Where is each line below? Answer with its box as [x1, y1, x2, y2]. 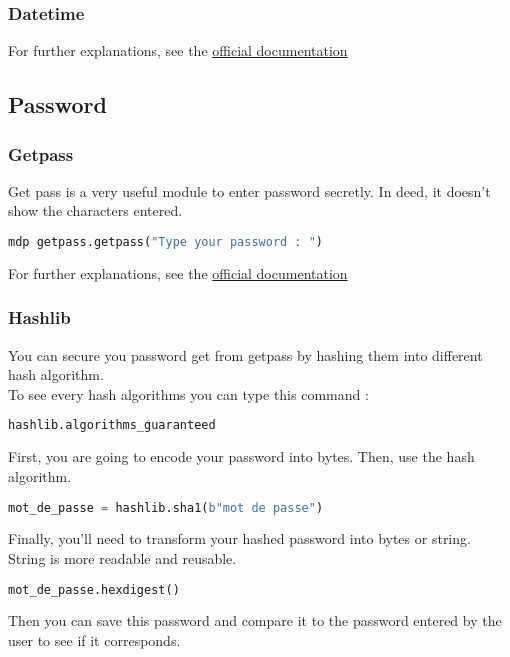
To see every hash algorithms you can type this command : [8, 383, 369, 404]
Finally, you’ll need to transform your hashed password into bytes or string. [8, 528, 471, 549]
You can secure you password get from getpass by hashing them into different [8, 344, 483, 365]
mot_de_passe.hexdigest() [8, 582, 180, 597]
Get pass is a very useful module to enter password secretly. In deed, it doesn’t [8, 180, 491, 201]
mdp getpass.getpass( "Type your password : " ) [8, 235, 324, 249]
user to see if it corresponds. [8, 630, 181, 651]
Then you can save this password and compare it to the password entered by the [8, 610, 502, 631]
